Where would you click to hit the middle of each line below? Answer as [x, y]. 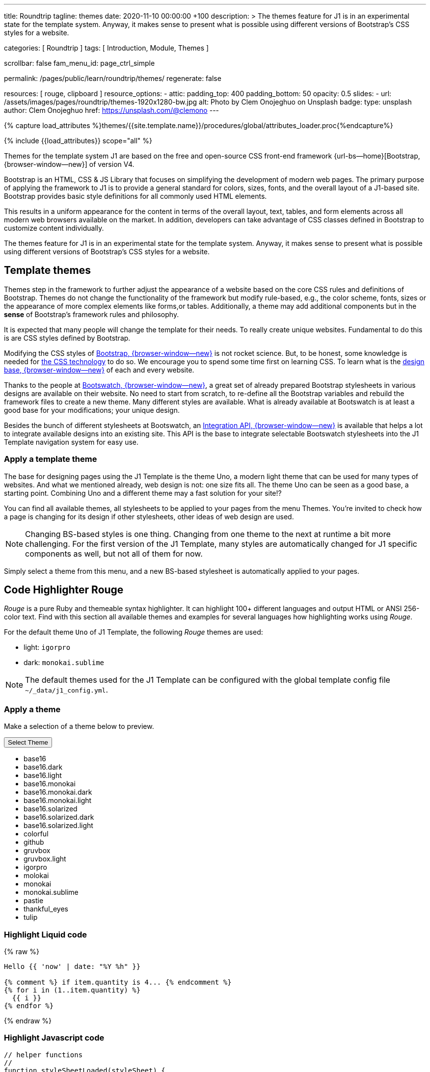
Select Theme [28, 743]
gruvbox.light [45, 859]
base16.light [43, 776]
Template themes [47, 270]
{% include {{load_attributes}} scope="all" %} [78, 141]
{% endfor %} [29, 1005]
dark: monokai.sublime [64, 663]
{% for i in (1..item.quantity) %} [72, 990]
